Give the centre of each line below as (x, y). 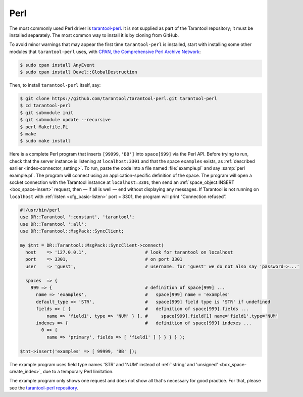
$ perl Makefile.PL (44, 127)
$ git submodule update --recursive (65, 120)
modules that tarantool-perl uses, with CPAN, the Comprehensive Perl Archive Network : (105, 52)
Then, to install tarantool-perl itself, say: (55, 85)
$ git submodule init (47, 113)
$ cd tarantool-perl (45, 106)
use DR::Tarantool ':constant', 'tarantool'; (77, 217)
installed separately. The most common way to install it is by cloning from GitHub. (94, 35)
